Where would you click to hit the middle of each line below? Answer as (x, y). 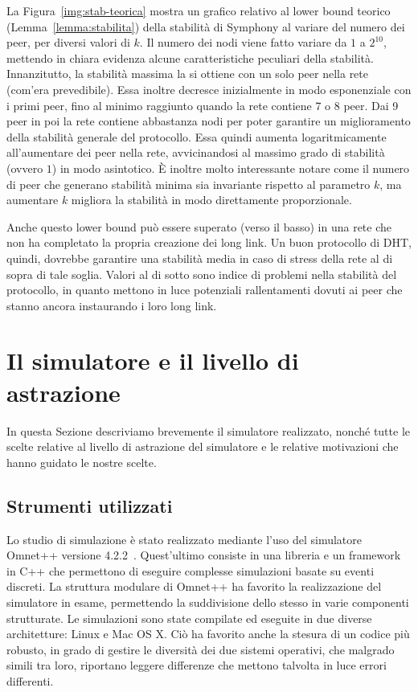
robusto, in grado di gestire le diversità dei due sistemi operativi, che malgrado (201, 649)
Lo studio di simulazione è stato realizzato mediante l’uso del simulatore (184, 539)
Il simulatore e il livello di (153, 360)
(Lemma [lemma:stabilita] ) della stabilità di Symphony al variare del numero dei (206, 26)
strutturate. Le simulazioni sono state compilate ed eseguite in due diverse (189, 618)
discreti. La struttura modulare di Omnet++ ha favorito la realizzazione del (194, 586)
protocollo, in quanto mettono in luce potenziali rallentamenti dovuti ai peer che (205, 290)
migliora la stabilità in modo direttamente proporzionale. (211, 200)
